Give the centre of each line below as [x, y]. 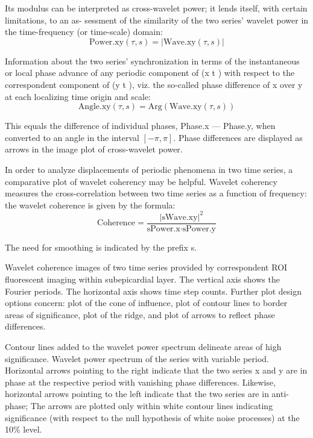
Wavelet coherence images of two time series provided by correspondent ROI [146, 267]
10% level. [24, 429]
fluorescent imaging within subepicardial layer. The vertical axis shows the [142, 279]
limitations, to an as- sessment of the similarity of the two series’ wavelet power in [157, 20]
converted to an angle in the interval [72, 137]
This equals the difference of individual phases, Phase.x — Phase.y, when [140, 126]
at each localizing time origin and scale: [78, 96]
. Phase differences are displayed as [238, 137]
